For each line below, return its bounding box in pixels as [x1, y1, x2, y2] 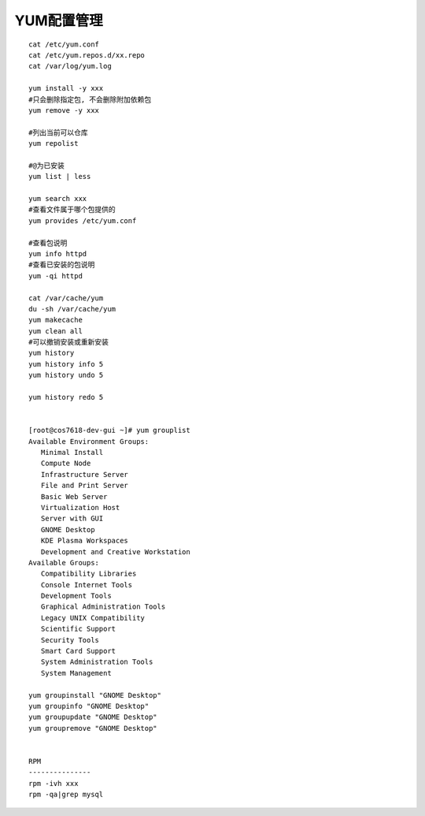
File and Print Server [40, 481, 129, 490]
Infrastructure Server [40, 470, 129, 479]
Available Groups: [28, 558, 100, 567]
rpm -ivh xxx [28, 779, 79, 788]
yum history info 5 [28, 360, 104, 368]
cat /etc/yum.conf [28, 39, 100, 49]
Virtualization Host [40, 503, 120, 512]
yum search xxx [28, 194, 87, 203]
